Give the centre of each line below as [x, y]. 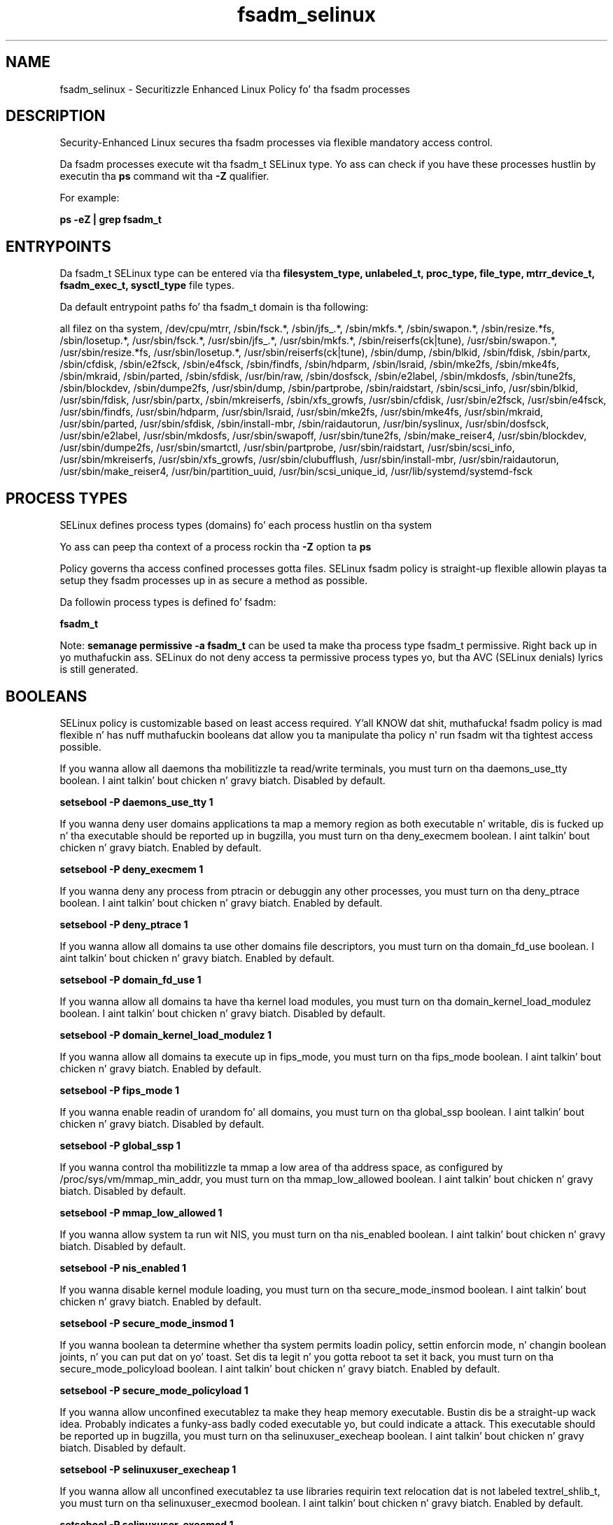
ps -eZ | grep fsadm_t [111, 220]
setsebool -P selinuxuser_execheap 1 [148, 1469]
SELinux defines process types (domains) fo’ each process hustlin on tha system [246, 525]
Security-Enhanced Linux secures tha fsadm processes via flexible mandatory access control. [276, 143]
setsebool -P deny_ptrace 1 [124, 924]
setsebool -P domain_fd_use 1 [131, 979]
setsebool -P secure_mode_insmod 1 [147, 1323]
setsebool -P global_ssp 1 [120, 1145]
